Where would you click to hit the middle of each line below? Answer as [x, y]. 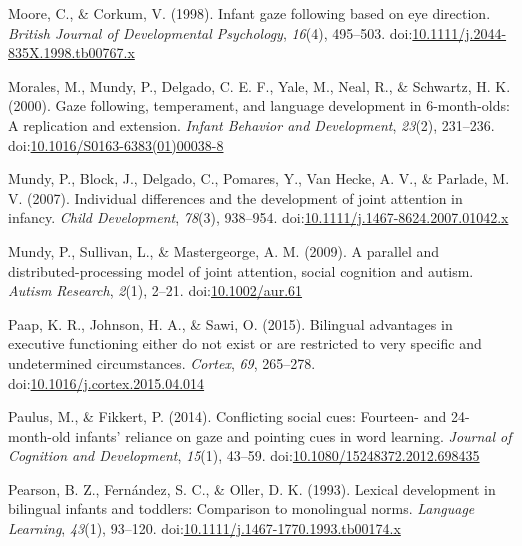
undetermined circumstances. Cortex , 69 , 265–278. [162, 362]
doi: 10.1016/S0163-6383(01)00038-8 [116, 144]
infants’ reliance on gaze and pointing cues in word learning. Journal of [293, 435]
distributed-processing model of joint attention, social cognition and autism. [241, 270]
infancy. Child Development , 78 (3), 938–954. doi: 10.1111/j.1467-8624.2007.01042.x [258, 217]
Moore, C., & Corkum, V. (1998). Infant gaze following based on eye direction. [249, 13]
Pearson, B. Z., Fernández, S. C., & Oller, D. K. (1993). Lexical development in [252, 488]
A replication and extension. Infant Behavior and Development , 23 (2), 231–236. [251, 124]
